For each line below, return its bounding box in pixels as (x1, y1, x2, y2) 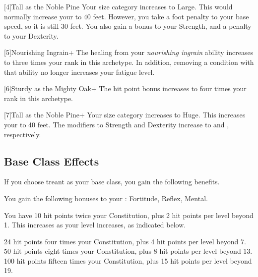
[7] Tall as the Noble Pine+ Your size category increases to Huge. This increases (4, 110, 246, 120)
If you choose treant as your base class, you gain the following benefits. (4, 176, 220, 187)
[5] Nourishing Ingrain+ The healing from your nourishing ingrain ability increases (4, 47, 254, 57)
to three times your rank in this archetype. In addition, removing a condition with (4, 56, 254, 67)
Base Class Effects (4, 153, 99, 168)
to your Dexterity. (4, 30, 59, 41)
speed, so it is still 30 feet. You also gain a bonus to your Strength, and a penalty (4, 21, 252, 31)
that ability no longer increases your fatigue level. (4, 66, 155, 77)
